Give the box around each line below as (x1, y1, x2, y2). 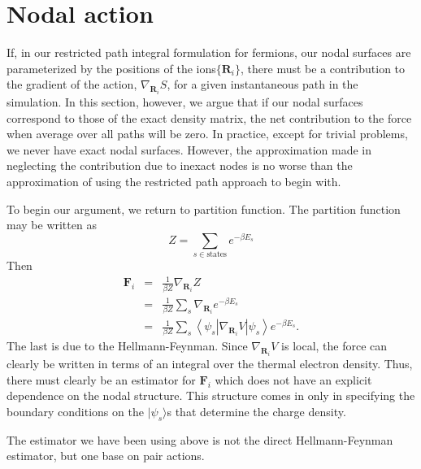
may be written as (7, 216, 97, 233)
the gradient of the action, (7, 76, 137, 93)
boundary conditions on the (7, 402, 144, 419)
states (206, 250, 227, 259)
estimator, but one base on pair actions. (7, 447, 205, 464)
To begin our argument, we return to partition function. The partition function (7, 200, 401, 217)
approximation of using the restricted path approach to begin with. (7, 173, 341, 190)
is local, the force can (281, 337, 388, 354)
